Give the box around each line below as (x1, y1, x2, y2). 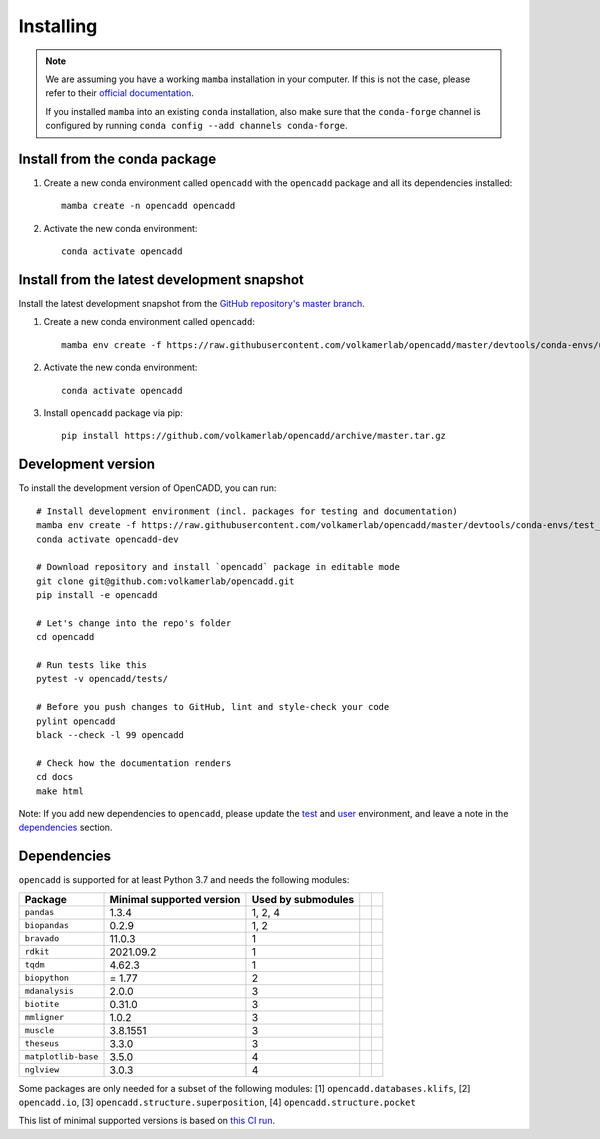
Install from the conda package (18, 150, 217, 167)
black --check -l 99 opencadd (36, 729, 185, 740)
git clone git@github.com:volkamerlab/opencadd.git (36, 575, 295, 587)
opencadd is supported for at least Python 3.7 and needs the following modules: (18, 874, 350, 886)
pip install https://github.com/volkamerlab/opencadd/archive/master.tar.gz (61, 430, 447, 442)
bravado (24, 933, 60, 944)
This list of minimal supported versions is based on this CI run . (18, 1115, 275, 1127)
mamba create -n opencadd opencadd (61, 200, 236, 212)
